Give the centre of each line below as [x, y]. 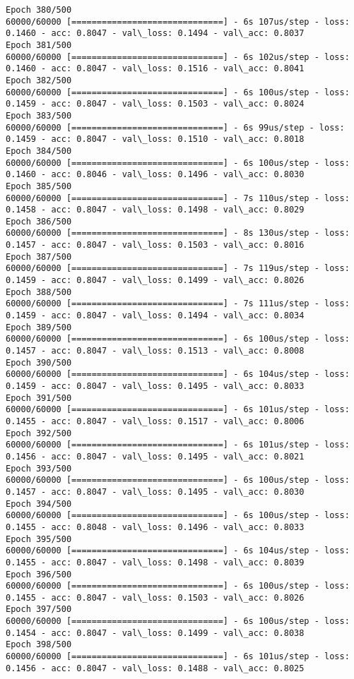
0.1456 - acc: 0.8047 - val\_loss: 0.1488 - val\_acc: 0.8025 [155, 668]
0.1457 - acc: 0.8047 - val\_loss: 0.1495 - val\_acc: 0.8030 [155, 492]
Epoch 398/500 [39, 645]
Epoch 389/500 [39, 327]
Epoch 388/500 [39, 292]
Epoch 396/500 [39, 574]
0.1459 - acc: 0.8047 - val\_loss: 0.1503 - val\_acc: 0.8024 [155, 104]
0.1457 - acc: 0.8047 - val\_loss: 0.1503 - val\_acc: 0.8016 [155, 245]
